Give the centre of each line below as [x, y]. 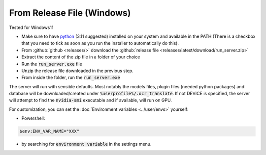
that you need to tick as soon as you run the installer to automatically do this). [100, 43]
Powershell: [33, 118]
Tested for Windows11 [31, 27]
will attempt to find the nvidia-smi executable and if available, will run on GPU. [90, 100]
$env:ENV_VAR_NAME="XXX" [50, 131]
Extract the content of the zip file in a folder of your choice [81, 57]
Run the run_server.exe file [52, 64]
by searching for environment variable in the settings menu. [86, 144]
